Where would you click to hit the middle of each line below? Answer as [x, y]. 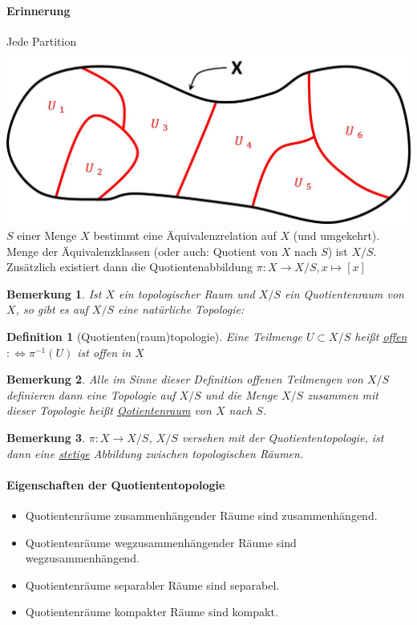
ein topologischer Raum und [187, 293]
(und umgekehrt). [336, 235]
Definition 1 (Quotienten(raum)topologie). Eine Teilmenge [154, 336]
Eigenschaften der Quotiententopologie [116, 484]
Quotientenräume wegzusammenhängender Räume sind [161, 542]
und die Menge [241, 394]
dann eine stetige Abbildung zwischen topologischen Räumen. [155, 453]
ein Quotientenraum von [344, 293]
